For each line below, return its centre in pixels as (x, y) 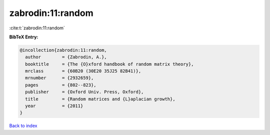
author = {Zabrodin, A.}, (66, 57)
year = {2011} (54, 106)
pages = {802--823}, (61, 85)
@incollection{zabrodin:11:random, (63, 50)
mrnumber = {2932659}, (59, 78)
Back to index (23, 126)
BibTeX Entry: (24, 37)
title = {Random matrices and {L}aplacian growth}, (100, 99)
